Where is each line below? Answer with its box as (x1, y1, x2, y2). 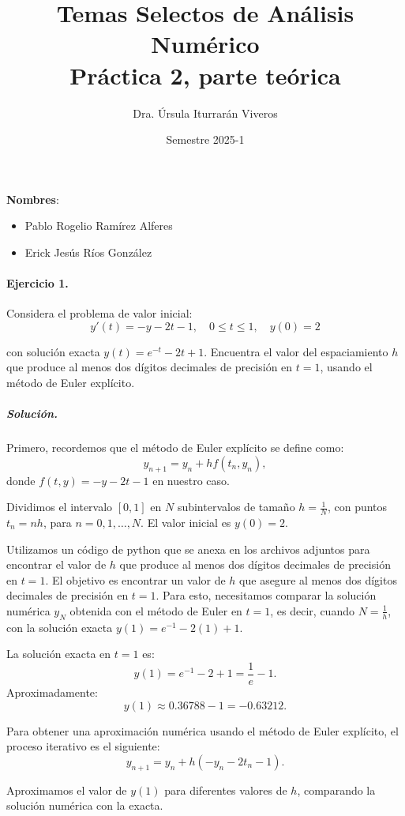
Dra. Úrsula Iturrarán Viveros (133, 104, 278, 121)
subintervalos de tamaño (177, 498, 295, 515)
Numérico (151, 28, 260, 60)
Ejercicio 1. (6, 275, 69, 291)
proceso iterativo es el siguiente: (6, 738, 160, 754)
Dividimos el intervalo (6, 498, 113, 515)
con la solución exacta (6, 619, 113, 635)
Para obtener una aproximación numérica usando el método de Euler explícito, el (6, 722, 399, 739)
